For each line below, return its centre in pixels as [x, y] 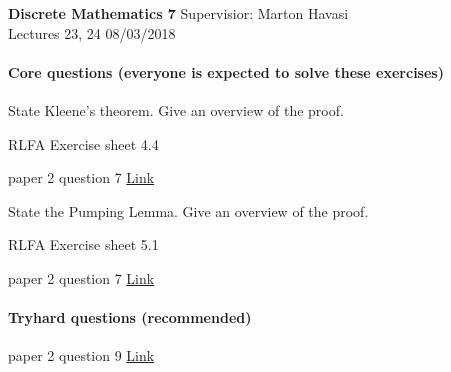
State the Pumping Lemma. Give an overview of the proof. [188, 210]
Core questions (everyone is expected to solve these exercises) [226, 71]
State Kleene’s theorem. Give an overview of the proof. [176, 109]
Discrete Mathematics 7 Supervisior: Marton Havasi [178, 13]
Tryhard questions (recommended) [130, 317]
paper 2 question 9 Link [81, 355]
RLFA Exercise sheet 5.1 [83, 244]
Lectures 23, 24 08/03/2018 [92, 32]
